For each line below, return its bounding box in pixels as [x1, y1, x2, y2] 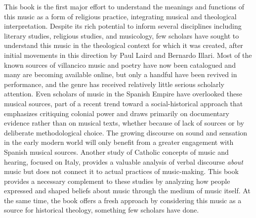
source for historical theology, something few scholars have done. [4, 205, 199, 215]
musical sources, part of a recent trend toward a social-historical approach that [4, 98, 243, 108]
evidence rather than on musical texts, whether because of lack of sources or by [4, 118, 244, 128]
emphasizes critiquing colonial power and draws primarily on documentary [4, 108, 229, 118]
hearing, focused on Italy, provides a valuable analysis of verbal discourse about [4, 156, 243, 167]
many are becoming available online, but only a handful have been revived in [4, 69, 237, 80]
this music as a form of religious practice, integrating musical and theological [4, 11, 237, 21]
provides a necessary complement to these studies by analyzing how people [4, 175, 230, 186]
